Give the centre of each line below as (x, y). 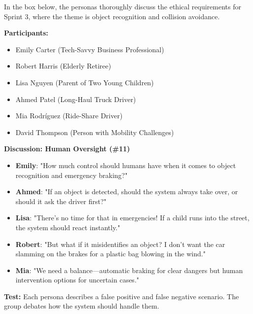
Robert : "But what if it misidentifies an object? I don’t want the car (120, 244)
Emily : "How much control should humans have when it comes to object (126, 165)
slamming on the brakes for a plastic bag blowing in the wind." (110, 254)
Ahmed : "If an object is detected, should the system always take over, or (127, 192)
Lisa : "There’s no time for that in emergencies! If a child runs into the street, (132, 218)
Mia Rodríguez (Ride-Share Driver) (69, 116)
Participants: (26, 33)
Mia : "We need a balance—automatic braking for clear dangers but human (129, 270)
